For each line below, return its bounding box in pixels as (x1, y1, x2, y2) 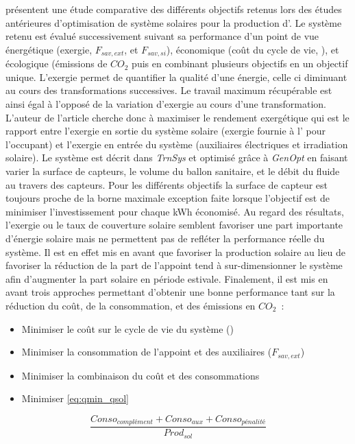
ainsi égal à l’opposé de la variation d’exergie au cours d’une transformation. (5, 97, 326, 111)
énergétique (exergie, (5, 42, 93, 56)
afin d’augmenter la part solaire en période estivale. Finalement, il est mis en (5, 271, 328, 285)
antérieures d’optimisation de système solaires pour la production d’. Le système (5, 15, 342, 30)
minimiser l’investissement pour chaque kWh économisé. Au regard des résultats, (5, 204, 344, 218)
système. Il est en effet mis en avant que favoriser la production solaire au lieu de (5, 244, 345, 259)
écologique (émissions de (5, 56, 108, 71)
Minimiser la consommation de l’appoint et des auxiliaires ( (21, 344, 272, 359)
